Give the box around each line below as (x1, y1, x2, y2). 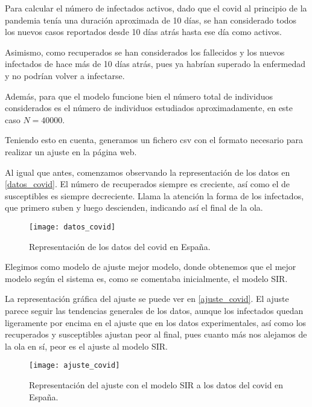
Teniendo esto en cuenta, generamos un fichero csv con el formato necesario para (5, 133, 303, 146)
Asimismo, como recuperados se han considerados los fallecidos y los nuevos (5, 45, 285, 58)
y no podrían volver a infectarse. (5, 69, 125, 82)
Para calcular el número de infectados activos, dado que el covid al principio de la (5, 2, 307, 14)
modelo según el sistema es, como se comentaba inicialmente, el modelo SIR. (5, 272, 288, 284)
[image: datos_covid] (29, 222, 116, 231)
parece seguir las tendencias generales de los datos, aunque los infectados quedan (5, 304, 304, 316)
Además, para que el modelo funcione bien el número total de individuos (5, 89, 273, 102)
